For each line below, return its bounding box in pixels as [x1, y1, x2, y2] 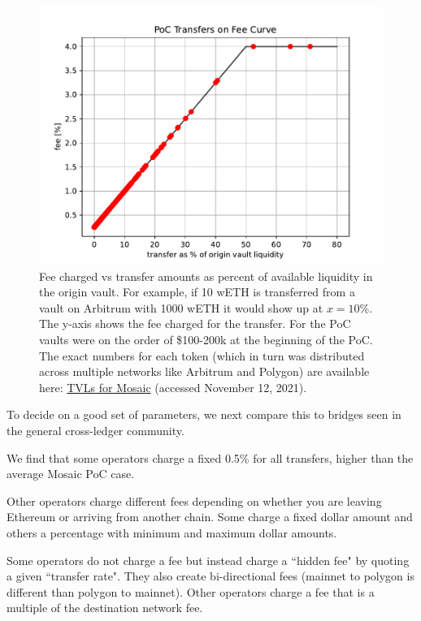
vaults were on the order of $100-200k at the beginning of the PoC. [39, 330, 373, 347]
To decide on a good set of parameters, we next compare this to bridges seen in [7, 406, 401, 423]
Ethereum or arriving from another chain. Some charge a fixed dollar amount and [7, 508, 413, 525]
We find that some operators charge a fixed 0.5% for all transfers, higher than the [7, 449, 414, 466]
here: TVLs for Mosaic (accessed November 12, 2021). [39, 378, 307, 395]
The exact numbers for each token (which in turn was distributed [39, 347, 365, 364]
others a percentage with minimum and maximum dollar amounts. [7, 524, 337, 541]
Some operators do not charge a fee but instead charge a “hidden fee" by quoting [7, 551, 410, 568]
